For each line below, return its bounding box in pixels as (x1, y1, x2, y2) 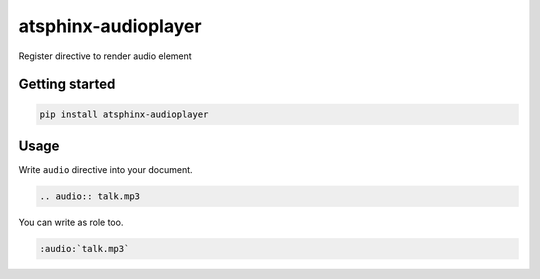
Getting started (18, 76, 116, 93)
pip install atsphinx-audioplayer (39, 108, 209, 120)
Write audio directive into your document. (18, 164, 194, 176)
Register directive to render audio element (18, 50, 192, 62)
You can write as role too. (18, 216, 124, 229)
